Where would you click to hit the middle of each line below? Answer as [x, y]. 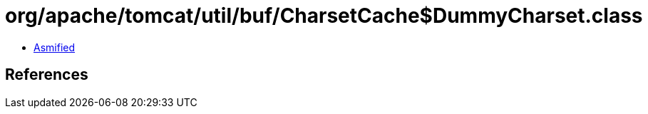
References [47, 75]
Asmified [55, 47]
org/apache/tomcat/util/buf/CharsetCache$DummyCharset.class [324, 16]
